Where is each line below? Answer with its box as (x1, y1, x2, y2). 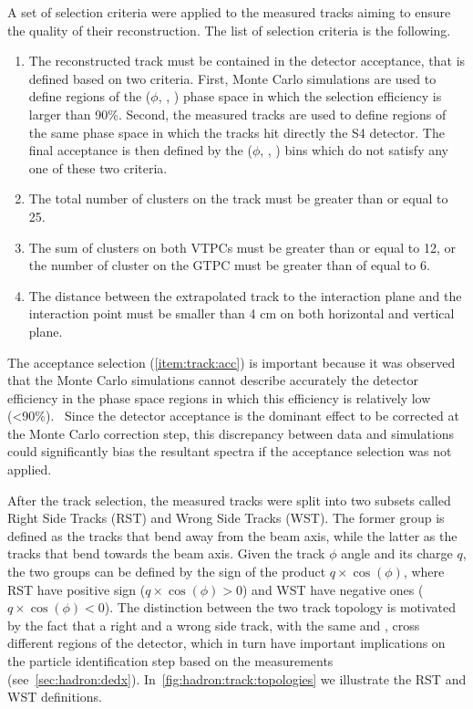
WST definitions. (7, 687, 102, 706)
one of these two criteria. (28, 158, 168, 177)
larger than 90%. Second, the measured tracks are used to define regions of (28, 104, 447, 123)
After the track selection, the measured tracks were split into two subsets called (7, 490, 451, 509)
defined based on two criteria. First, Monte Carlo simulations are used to (28, 68, 437, 88)
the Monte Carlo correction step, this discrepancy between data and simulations (7, 423, 455, 443)
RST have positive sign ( (7, 579, 146, 599)
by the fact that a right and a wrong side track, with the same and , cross (7, 615, 420, 634)
